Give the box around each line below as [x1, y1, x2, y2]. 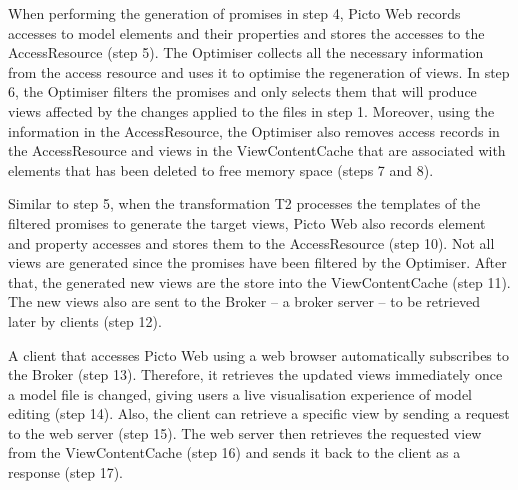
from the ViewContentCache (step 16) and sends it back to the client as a [8, 442, 461, 463]
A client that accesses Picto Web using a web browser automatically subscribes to [8, 344, 509, 365]
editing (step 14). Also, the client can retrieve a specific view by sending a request [8, 403, 510, 424]
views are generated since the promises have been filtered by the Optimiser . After [8, 252, 507, 273]
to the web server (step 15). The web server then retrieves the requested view [8, 422, 482, 443]
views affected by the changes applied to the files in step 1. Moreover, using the [8, 100, 495, 121]
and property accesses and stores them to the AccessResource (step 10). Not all [8, 232, 495, 253]
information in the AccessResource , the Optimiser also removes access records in [8, 120, 500, 141]
